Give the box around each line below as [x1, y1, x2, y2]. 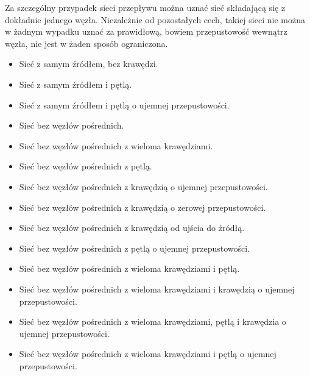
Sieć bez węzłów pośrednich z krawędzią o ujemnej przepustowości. [19, 180, 268, 193]
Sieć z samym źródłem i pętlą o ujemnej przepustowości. [19, 98, 230, 111]
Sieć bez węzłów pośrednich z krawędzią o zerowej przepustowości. [19, 200, 266, 213]
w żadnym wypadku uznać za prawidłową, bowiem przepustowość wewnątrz [5, 25, 287, 38]
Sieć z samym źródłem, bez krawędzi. [19, 57, 158, 70]
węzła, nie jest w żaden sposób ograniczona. [5, 37, 168, 49]
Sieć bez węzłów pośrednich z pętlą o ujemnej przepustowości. [19, 241, 250, 254]
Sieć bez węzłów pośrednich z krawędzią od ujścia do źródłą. [19, 221, 245, 234]
